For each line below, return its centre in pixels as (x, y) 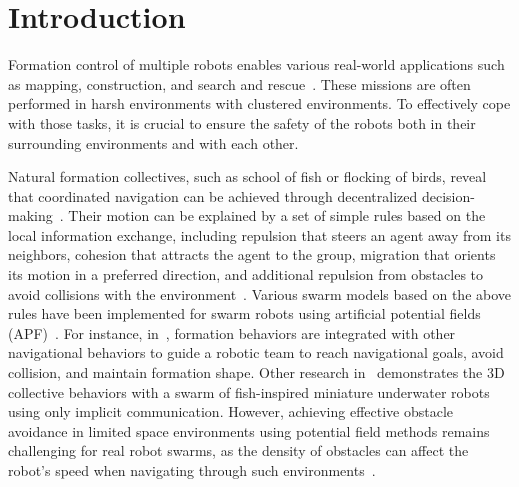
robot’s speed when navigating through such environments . (192, 470)
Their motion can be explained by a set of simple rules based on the (277, 215)
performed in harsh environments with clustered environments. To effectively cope (259, 103)
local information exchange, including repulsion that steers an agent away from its (259, 234)
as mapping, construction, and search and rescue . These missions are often (239, 83)
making (30, 215)
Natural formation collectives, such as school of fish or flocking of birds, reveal (247, 176)
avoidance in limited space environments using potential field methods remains (249, 430)
